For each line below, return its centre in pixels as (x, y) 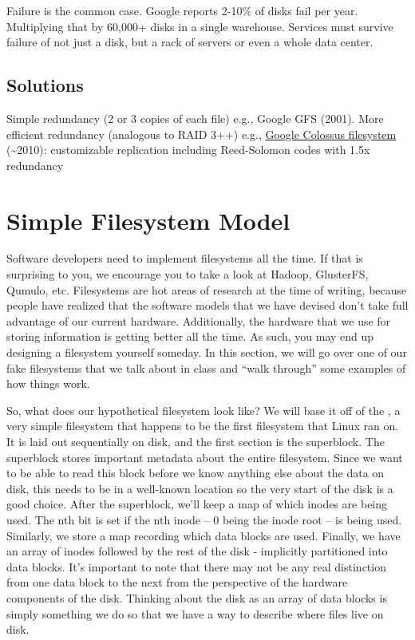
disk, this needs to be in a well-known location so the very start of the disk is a (200, 488)
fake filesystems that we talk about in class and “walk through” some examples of (206, 367)
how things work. (48, 383)
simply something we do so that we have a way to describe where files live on (195, 613)
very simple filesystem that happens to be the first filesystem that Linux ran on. (203, 426)
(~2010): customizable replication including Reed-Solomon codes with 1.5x (188, 150)
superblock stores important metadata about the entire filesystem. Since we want (205, 457)
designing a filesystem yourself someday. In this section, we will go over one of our (207, 352)
